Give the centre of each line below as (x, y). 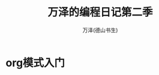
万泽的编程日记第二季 (100, 12)
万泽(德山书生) (100, 30)
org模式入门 (35, 63)
